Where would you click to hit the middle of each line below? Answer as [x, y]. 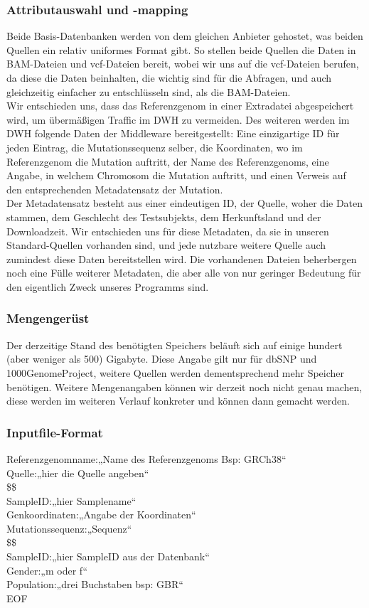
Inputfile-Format [55, 432]
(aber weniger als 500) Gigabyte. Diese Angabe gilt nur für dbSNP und [162, 359]
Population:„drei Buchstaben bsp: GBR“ [95, 584]
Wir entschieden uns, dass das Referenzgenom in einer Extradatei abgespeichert [180, 106]
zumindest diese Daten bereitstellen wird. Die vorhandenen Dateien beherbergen [182, 258]
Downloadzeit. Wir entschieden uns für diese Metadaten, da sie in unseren [168, 231]
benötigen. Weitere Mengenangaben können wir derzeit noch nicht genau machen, [184, 386]
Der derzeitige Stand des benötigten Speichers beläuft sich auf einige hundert [175, 345]
